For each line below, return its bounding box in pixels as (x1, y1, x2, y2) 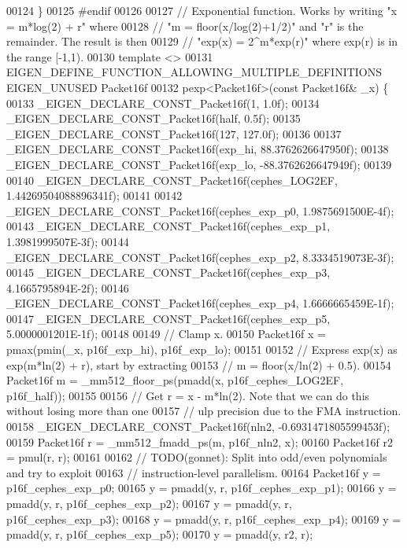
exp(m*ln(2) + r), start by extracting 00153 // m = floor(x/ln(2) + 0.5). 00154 (6, 356, 391, 373)
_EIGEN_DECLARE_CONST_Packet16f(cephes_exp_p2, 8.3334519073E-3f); (6, 248, 394, 265)
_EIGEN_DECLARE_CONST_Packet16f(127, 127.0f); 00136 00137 (6, 125, 342, 142)
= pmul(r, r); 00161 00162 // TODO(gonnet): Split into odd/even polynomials (6, 449, 387, 465)
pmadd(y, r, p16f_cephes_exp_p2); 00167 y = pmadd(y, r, (6, 495, 292, 511)
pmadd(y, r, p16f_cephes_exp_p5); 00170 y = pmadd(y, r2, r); (6, 526, 313, 542)
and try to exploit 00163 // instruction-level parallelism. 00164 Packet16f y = (6, 464, 381, 480)
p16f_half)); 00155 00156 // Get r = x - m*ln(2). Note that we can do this (6, 387, 370, 403)
